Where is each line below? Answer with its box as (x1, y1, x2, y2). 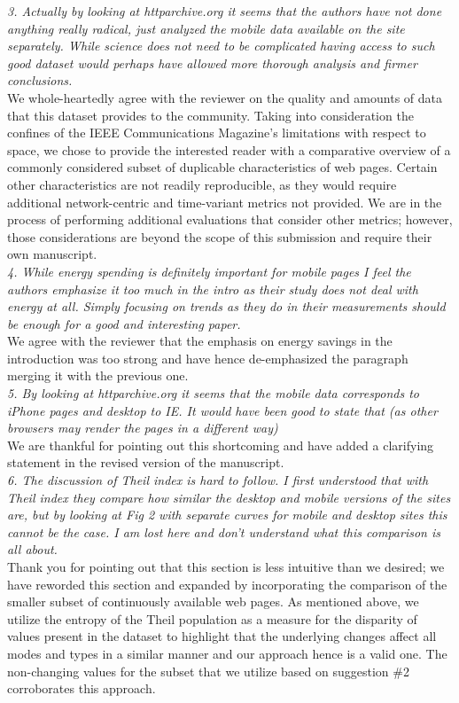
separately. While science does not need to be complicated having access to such (7, 36, 435, 55)
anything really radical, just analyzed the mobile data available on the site (7, 19, 405, 37)
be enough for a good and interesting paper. (7, 314, 241, 332)
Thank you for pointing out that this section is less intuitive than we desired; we (7, 558, 445, 575)
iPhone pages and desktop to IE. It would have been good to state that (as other (7, 401, 438, 419)
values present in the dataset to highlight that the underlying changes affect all (7, 627, 437, 645)
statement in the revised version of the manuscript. (7, 453, 284, 472)
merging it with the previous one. (7, 366, 189, 385)
